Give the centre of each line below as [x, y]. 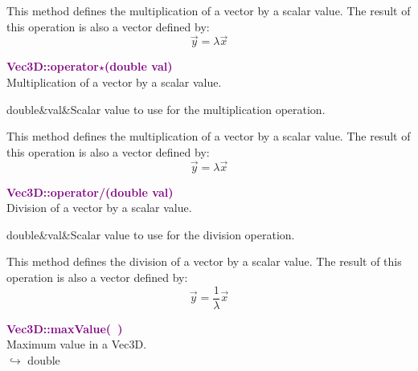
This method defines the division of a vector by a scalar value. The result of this [204, 261]
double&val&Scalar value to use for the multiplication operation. [166, 109]
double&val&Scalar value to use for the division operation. [151, 234]
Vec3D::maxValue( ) [65, 328]
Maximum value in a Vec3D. [77, 344]
